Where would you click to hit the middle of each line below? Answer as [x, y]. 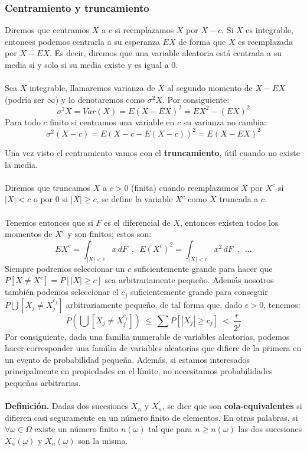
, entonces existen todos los [229, 222]
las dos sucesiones [270, 429]
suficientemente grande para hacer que [203, 268]
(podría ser [25, 99]
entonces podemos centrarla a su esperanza [82, 41]
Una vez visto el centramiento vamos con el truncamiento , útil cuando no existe [153, 152]
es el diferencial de [137, 222]
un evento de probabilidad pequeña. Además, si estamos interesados [128, 359]
